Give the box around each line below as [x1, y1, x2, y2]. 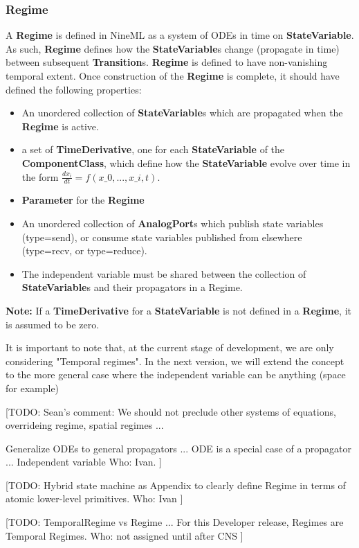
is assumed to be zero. [6, 317, 100, 331]
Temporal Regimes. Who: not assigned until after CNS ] [6, 528, 243, 542]
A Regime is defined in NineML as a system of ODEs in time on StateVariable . [6, 28, 354, 42]
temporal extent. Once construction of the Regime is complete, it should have [6, 69, 340, 82]
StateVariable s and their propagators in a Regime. [21, 280, 243, 294]
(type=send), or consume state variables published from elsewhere [21, 229, 302, 244]
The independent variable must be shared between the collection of [21, 266, 306, 281]
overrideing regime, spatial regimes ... [6, 418, 164, 432]
